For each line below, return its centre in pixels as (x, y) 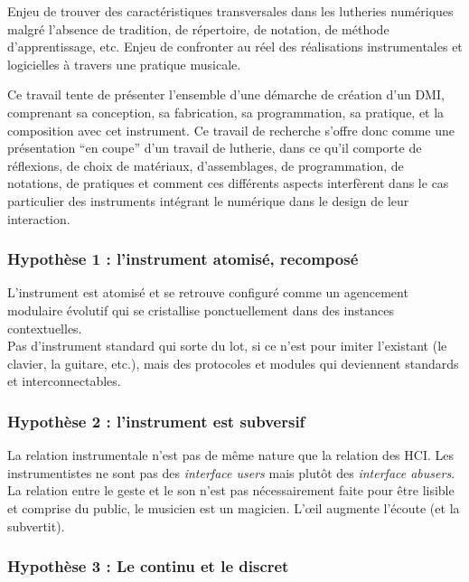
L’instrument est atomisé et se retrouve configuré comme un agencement (208, 292)
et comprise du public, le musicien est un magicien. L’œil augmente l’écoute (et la (234, 507)
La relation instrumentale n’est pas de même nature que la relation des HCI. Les (230, 455)
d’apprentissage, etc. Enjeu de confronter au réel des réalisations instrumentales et (235, 47)
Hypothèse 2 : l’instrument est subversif (156, 421)
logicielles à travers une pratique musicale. (124, 64)
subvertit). (36, 526)
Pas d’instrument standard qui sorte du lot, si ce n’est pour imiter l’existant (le (227, 346)
